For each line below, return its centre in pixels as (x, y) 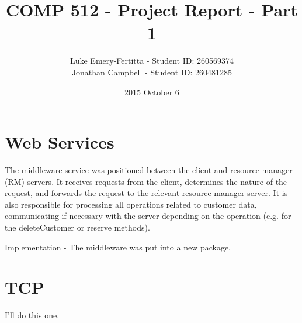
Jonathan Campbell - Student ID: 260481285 (152, 72)
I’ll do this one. (32, 315)
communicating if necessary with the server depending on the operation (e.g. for (148, 216)
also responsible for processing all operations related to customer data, (131, 204)
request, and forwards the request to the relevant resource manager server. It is (146, 193)
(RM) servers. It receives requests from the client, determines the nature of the (146, 181)
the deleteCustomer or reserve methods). (77, 227)
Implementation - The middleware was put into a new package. (118, 247)
